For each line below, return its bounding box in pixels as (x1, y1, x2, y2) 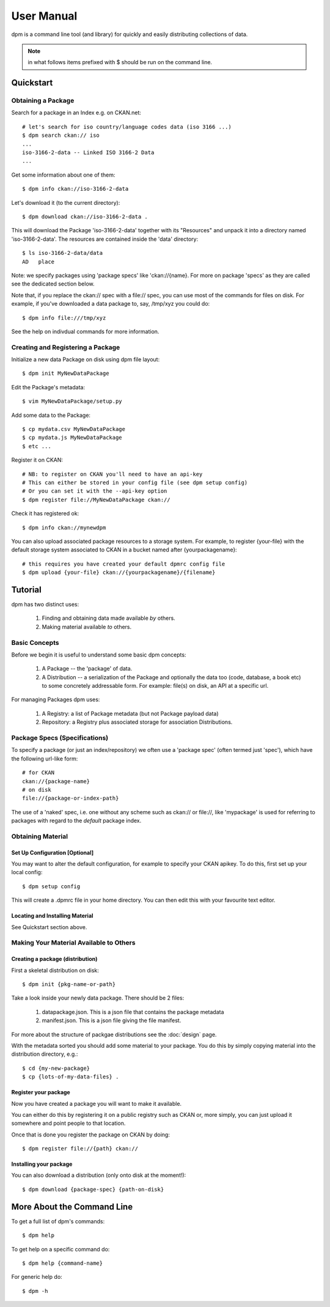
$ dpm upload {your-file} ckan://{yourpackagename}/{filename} (22, 569, 216, 576)
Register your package (11, 1089, 70, 1096)
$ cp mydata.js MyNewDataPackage (22, 434, 122, 441)
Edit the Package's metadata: (11, 383, 86, 391)
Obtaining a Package (11, 97, 75, 105)
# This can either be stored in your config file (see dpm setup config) (22, 479, 248, 486)
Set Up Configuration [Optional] (11, 849, 94, 856)
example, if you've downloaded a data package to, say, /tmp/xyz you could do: (11, 300, 210, 307)
